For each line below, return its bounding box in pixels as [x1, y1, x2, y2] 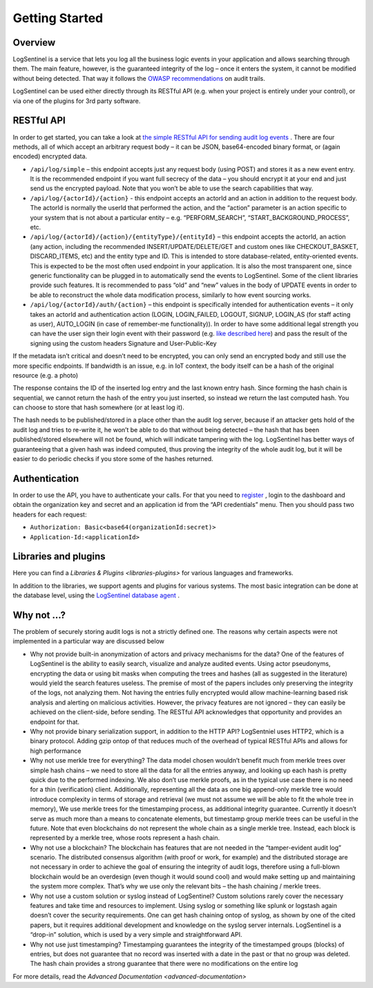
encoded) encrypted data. [12, 152, 88, 160]
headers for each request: [12, 510, 87, 519]
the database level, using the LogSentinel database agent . [12, 591, 180, 599]
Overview [12, 37, 56, 48]
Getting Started [12, 10, 104, 26]
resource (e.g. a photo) [12, 371, 79, 380]
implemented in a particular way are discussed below [12, 637, 165, 646]
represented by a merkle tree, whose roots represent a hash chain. [30, 834, 220, 842]
